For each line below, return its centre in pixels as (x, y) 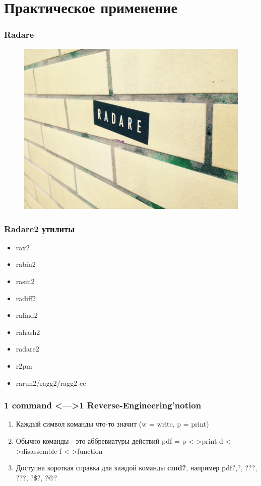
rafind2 (27, 315)
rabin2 (26, 264)
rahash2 (28, 332)
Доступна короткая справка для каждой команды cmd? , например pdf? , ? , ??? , (137, 468)
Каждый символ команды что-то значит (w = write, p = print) (112, 424)
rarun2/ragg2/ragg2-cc (51, 383)
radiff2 (26, 298)
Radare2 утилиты (39, 228)
